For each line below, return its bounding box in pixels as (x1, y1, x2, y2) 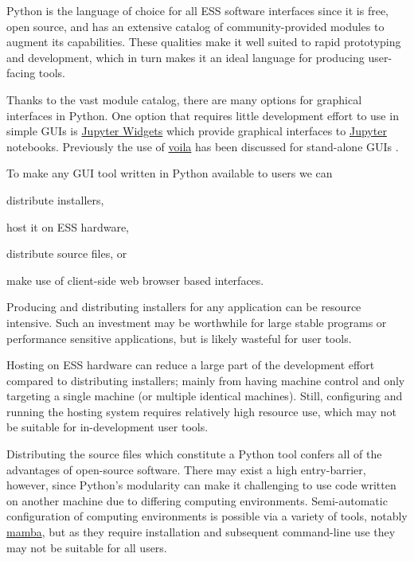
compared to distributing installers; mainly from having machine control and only (6, 372, 405, 388)
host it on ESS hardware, (6, 218, 129, 235)
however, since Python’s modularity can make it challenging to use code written (6, 477, 396, 493)
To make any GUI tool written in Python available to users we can (6, 165, 333, 181)
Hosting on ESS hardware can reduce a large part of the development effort (6, 356, 375, 373)
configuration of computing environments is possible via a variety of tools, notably (6, 508, 408, 524)
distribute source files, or (6, 245, 127, 262)
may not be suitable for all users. (6, 539, 167, 555)
